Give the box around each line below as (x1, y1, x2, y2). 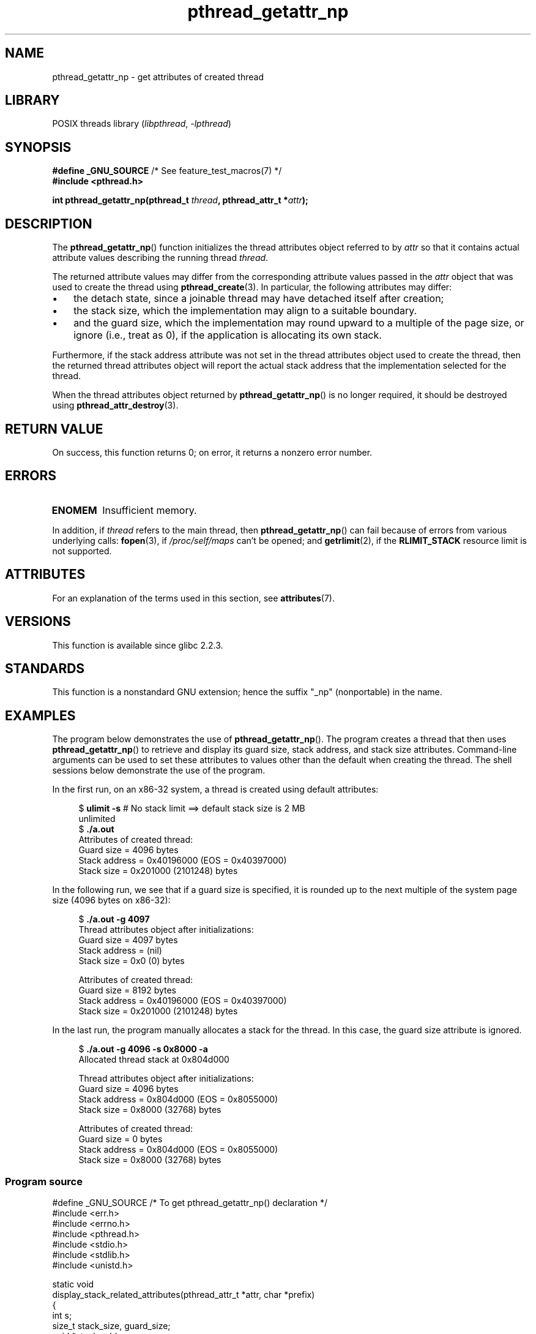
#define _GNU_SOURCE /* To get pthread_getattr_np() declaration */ (52, 1197, 327, 1208)
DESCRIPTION (5, 216, 92, 232)
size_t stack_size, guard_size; (52, 1320, 171, 1331)
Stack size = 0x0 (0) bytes (78, 955, 185, 967)
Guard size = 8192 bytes (78, 985, 177, 996)
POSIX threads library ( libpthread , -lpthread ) (52, 118, 231, 129)
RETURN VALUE (5, 421, 103, 437)
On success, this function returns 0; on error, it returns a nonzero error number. (52, 447, 373, 458)
